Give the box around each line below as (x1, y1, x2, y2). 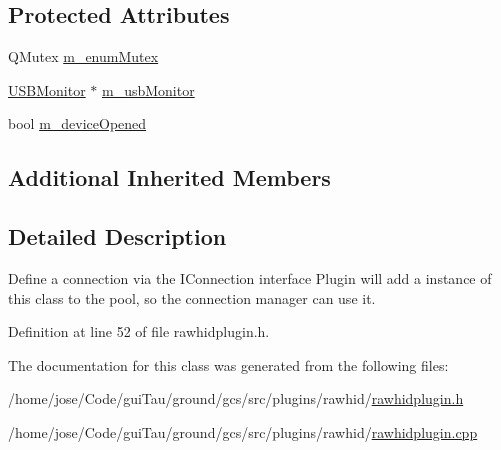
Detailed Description (8, 221, 227, 252)
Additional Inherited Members (8, 162, 331, 193)
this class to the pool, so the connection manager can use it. (8, 287, 376, 308)
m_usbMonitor (102, 79, 195, 100)
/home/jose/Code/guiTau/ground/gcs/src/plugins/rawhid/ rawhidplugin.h (8, 388, 464, 409)
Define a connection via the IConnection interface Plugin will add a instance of (8, 267, 492, 288)
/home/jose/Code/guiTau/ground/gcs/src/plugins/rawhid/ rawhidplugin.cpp (8, 421, 478, 442)
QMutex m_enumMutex (8, 46, 159, 67)
